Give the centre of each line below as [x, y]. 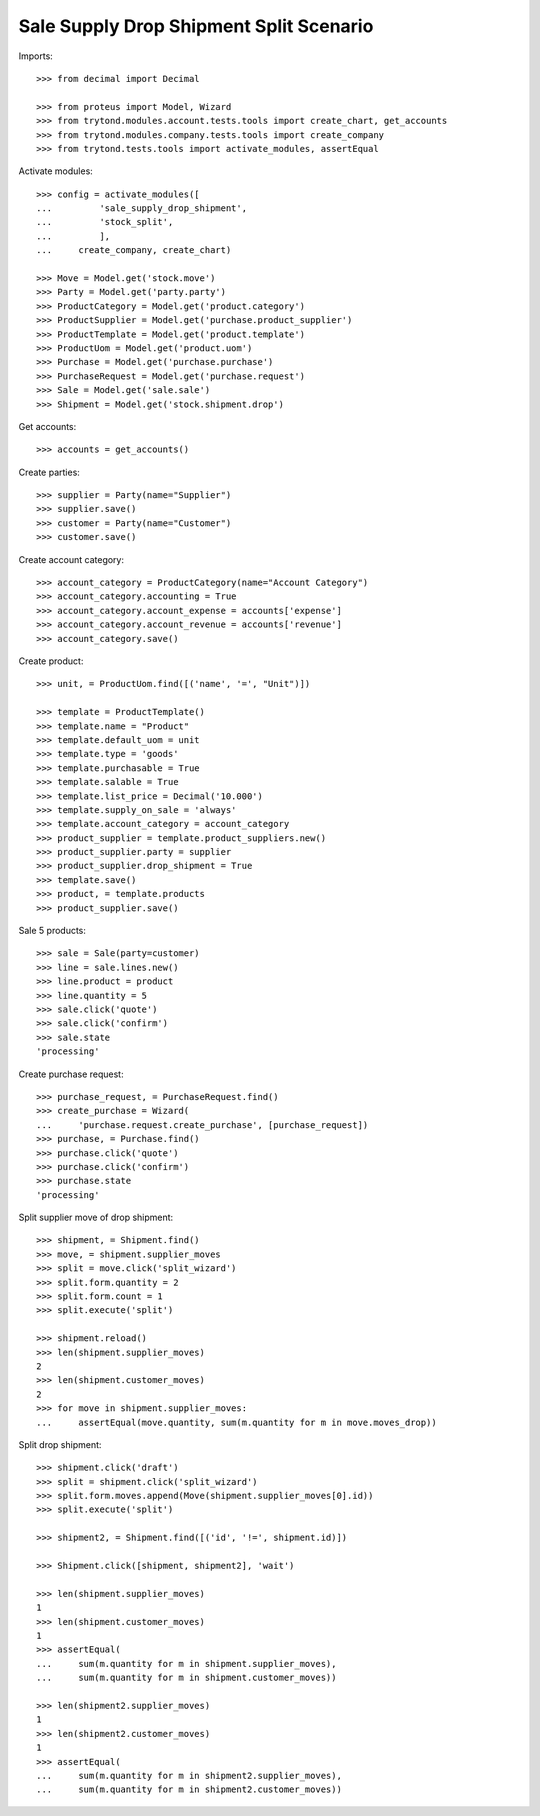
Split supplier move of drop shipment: [96, 1217]
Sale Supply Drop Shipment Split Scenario [196, 26]
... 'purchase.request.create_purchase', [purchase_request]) [202, 1124]
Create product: [51, 661]
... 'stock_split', [105, 222]
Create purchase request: [71, 1074]
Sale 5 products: [52, 931]
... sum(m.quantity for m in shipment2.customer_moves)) [189, 1789]
